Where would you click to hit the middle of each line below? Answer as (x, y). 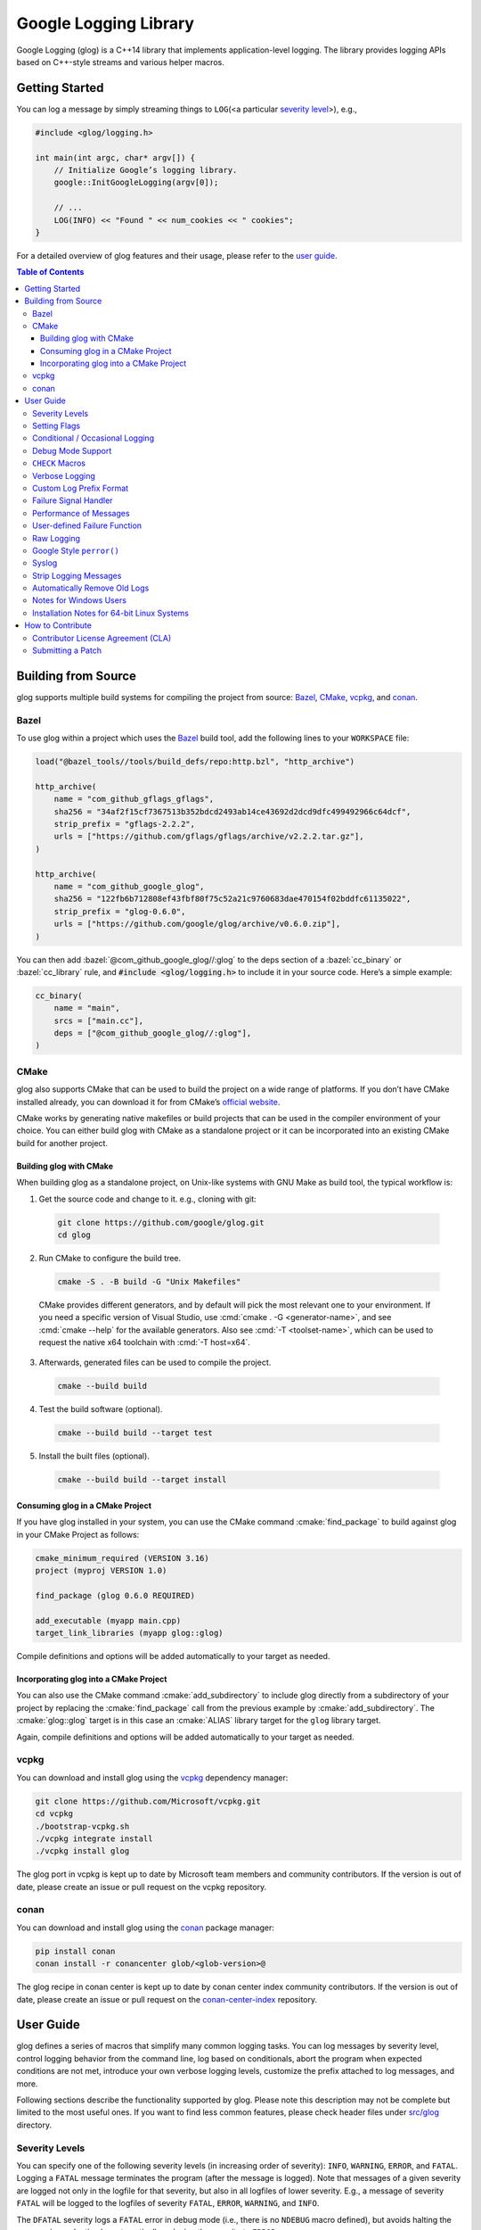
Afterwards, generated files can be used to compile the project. (155, 1363)
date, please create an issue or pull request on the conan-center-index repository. (167, 1999)
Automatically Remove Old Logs (91, 588)
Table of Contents (50, 272)
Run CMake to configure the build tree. (110, 1258)
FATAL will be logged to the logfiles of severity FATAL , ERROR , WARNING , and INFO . (168, 2203)
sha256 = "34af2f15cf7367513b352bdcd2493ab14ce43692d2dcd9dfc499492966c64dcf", (232, 811)
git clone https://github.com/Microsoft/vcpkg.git (148, 1801)
